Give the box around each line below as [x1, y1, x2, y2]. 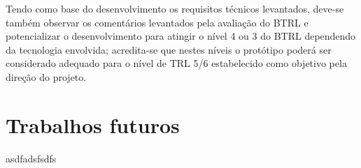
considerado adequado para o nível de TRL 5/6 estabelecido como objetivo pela [6, 56, 347, 70]
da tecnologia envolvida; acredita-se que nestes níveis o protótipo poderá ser [6, 42, 332, 56]
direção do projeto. [6, 69, 87, 84]
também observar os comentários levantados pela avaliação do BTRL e [6, 15, 309, 29]
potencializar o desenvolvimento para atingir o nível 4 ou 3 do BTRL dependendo [6, 29, 356, 43]
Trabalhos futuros [6, 110, 180, 139]
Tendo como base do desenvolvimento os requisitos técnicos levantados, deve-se [6, 1, 344, 15]
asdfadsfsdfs [6, 151, 57, 165]
